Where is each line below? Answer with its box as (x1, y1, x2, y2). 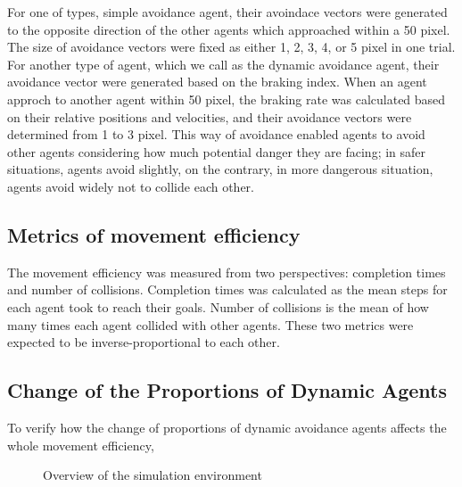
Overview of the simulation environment (43, 466, 262, 484)
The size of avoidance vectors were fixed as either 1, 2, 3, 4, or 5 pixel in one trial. (7, 37, 456, 56)
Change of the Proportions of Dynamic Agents (7, 376, 447, 404)
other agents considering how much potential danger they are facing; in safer (7, 142, 426, 161)
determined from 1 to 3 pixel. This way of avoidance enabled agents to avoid (7, 125, 425, 144)
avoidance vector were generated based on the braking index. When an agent (7, 72, 427, 91)
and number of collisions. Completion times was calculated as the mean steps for (7, 280, 448, 299)
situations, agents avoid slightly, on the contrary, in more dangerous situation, (7, 160, 433, 178)
